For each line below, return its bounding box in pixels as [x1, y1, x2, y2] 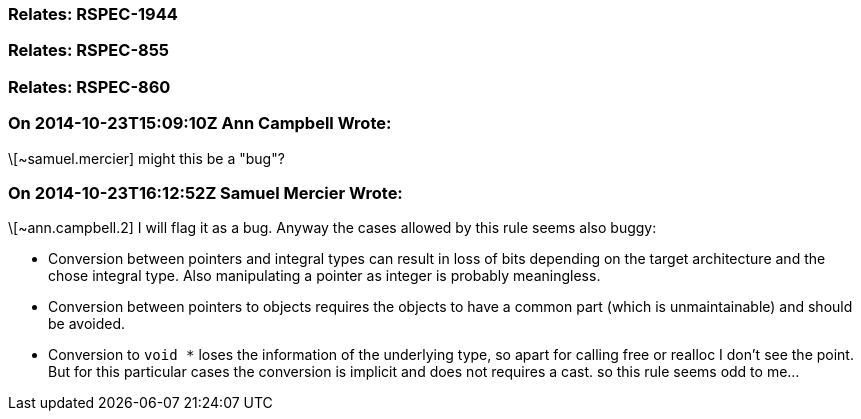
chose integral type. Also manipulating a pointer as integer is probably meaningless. [48, 267, 601, 285]
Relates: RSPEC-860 [8, 76, 171, 97]
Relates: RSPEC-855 [8, 40, 170, 61]
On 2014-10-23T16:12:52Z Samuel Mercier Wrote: [8, 182, 403, 203]
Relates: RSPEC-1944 [8, 4, 178, 24]
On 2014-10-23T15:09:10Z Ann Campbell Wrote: [8, 113, 392, 134]
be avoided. [48, 315, 126, 333]
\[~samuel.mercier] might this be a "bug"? [8, 149, 285, 167]
